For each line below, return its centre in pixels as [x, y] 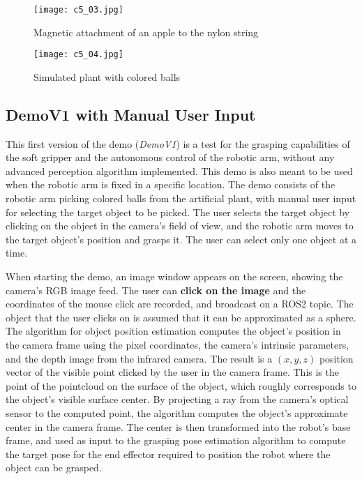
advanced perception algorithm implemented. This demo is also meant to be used [179, 170]
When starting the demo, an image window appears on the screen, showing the [174, 276]
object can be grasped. [54, 467]
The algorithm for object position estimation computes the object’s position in [173, 331]
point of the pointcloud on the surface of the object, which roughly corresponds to [181, 385]
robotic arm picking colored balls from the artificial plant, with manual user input [181, 198]
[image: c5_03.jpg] [78, 10]
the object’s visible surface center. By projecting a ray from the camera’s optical [177, 399]
